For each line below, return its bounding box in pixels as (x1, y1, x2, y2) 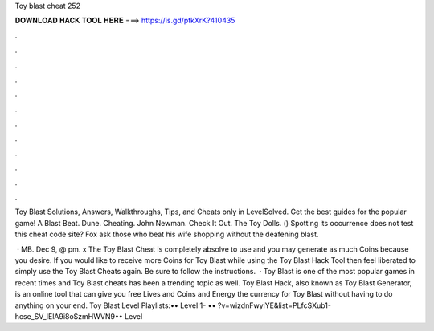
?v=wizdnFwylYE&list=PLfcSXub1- (217, 301, 331, 310)
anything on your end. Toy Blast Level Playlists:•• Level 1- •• (14, 301, 216, 310)
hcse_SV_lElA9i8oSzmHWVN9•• (14, 311, 124, 321)
